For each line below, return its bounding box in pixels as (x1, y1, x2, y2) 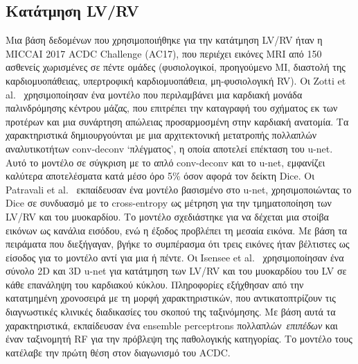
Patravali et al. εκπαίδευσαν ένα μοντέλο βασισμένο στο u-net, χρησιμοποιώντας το (6, 182, 352, 196)
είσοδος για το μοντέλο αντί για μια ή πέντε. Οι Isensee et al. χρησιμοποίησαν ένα (6, 250, 344, 264)
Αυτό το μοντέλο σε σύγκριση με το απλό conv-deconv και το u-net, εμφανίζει (6, 155, 325, 169)
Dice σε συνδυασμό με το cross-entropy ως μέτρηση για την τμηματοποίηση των (6, 196, 332, 210)
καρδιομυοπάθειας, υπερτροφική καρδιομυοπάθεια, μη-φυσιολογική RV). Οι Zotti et (6, 73, 346, 87)
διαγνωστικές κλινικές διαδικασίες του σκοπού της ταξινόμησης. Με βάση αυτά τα (6, 304, 336, 319)
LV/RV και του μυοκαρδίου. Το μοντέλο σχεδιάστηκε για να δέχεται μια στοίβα (6, 209, 329, 223)
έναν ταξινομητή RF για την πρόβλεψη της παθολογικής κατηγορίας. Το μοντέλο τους (6, 331, 352, 346)
